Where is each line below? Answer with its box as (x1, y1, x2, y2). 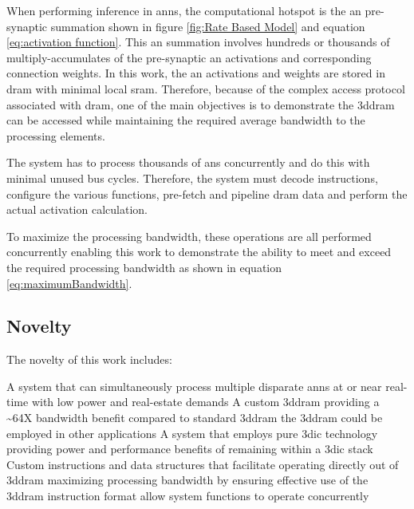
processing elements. (6, 127, 105, 144)
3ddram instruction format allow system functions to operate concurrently (6, 487, 369, 504)
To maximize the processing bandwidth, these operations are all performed (6, 227, 372, 244)
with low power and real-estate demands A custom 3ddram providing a (31, 393, 380, 410)
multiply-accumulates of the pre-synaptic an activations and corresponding (6, 49, 372, 65)
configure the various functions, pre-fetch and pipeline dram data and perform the (6, 185, 408, 202)
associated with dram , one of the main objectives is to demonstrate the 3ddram (6, 96, 395, 112)
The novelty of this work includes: (6, 351, 172, 368)
